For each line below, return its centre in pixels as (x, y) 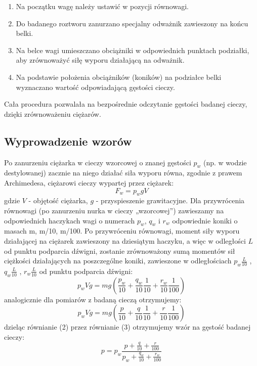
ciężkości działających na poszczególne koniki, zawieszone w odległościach (118, 261)
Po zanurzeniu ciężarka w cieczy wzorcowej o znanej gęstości (98, 162)
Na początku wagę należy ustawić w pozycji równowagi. (102, 6)
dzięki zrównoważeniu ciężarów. (53, 113)
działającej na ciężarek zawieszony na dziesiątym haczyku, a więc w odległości (125, 240)
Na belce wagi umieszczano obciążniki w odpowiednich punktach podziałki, (133, 50)
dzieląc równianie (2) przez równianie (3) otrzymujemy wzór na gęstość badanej (127, 327)
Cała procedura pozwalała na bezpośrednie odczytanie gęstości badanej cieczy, (126, 104)
